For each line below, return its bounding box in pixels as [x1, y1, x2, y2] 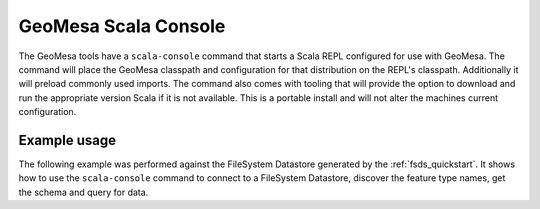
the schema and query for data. [18, 186, 149, 198]
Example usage [18, 131, 117, 149]
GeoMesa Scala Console [18, 15, 226, 37]
